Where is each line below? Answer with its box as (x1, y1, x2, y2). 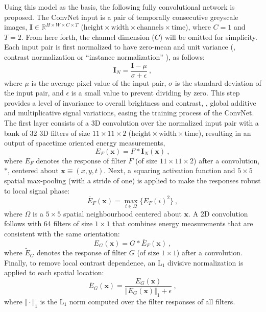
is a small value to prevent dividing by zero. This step (71, 87, 240, 98)
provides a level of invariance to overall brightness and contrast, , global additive (4, 97, 256, 108)
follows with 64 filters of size (4, 218, 93, 229)
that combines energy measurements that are (112, 218, 253, 229)
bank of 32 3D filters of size (4, 127, 90, 138)
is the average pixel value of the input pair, (31, 77, 166, 88)
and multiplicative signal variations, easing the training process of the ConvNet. (4, 107, 254, 118)
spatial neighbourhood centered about (63, 208, 182, 219)
